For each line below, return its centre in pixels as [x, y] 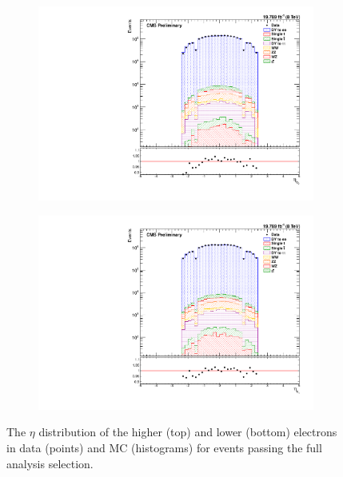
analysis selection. [50, 463]
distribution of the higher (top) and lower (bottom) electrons [188, 432]
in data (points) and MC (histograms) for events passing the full [164, 447]
